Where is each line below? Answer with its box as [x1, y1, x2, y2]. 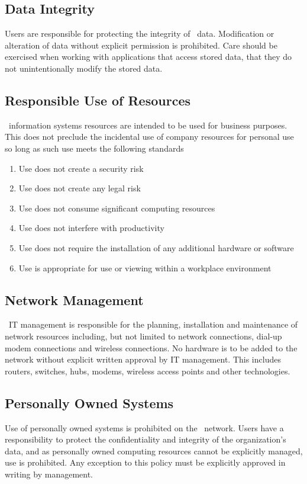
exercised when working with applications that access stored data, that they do [5, 50, 292, 63]
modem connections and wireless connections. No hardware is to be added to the [5, 341, 298, 354]
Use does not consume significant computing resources [18, 201, 215, 214]
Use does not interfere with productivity [18, 222, 164, 234]
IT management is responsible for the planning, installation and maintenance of [8, 318, 298, 331]
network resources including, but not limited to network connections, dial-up [5, 329, 282, 342]
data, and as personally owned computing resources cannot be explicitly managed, [5, 444, 303, 457]
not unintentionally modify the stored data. [5, 62, 163, 74]
